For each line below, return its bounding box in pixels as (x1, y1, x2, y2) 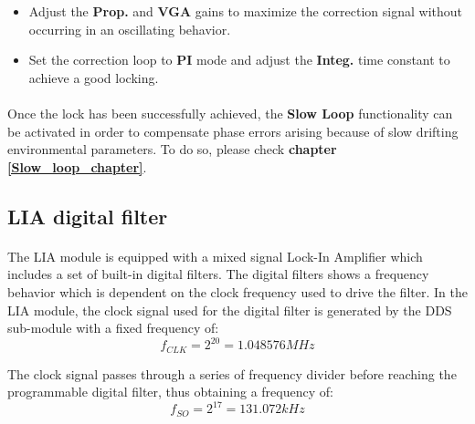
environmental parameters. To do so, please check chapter (7, 140, 337, 159)
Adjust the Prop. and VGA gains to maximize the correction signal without (28, 2, 463, 20)
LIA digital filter (7, 202, 168, 230)
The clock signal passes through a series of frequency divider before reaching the (7, 364, 457, 383)
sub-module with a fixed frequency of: (7, 318, 219, 337)
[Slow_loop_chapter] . (7, 157, 147, 176)
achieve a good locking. (28, 67, 159, 87)
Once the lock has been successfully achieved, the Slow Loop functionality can (7, 103, 453, 122)
